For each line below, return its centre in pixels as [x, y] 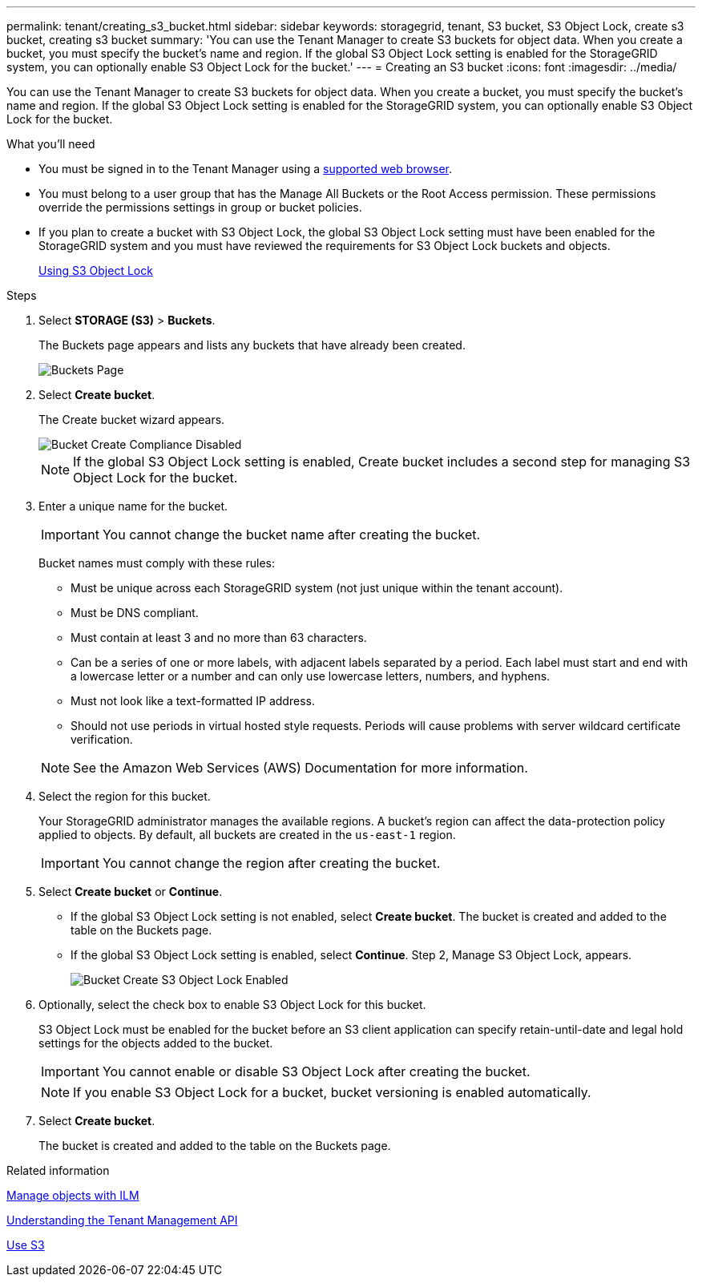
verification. [102, 739]
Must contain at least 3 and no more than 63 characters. [219, 637]
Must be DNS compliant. [135, 613]
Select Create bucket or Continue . [131, 892]
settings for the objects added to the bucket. [156, 1043]
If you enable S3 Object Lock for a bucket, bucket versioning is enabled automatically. [332, 1092]
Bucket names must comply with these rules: [157, 563]
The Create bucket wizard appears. [132, 420]
